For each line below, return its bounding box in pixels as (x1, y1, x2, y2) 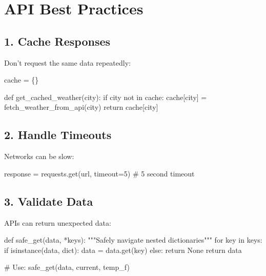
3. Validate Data (4, 193, 93, 209)
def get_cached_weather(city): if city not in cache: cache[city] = (4, 91, 207, 102)
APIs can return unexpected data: (4, 217, 111, 228)
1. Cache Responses (4, 33, 111, 49)
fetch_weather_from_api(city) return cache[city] (4, 102, 158, 112)
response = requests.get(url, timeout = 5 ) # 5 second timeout (4, 168, 195, 179)
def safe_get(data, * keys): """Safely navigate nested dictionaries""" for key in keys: (4, 234, 262, 245)
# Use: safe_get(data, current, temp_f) (4, 262, 130, 272)
